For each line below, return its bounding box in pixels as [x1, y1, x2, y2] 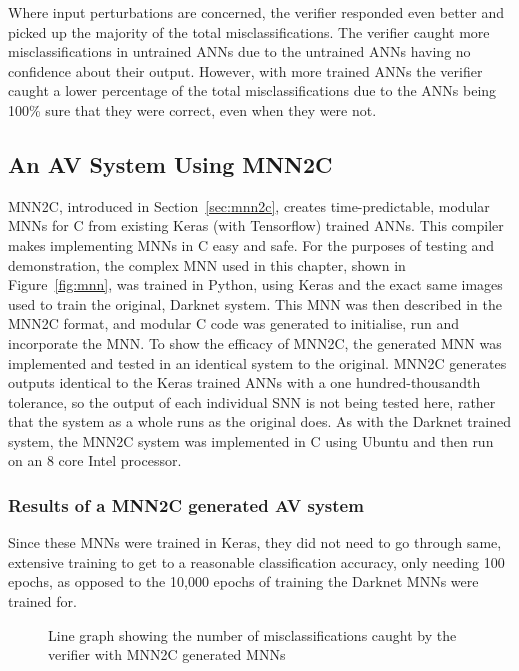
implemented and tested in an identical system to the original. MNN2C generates [8, 352, 507, 373]
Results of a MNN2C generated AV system [8, 493, 364, 517]
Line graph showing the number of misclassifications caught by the [48, 624, 457, 645]
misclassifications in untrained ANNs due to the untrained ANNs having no [8, 41, 471, 62]
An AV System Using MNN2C [8, 148, 333, 179]
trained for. [8, 591, 77, 612]
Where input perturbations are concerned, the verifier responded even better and [8, 2, 504, 22]
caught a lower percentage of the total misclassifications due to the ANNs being [8, 80, 497, 101]
